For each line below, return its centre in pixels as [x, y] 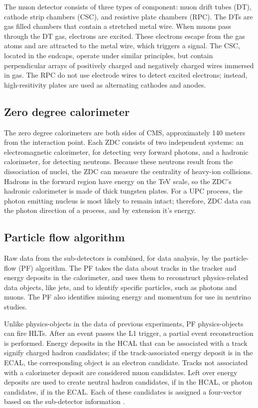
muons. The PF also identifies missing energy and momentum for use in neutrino [128, 297]
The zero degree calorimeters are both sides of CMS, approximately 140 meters [125, 132]
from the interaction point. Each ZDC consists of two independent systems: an [124, 142]
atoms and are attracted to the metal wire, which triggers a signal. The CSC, [122, 46]
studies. [16, 307]
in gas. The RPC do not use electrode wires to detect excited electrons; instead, [126, 75]
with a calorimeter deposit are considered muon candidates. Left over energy [121, 372]
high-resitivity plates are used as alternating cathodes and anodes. [105, 84]
